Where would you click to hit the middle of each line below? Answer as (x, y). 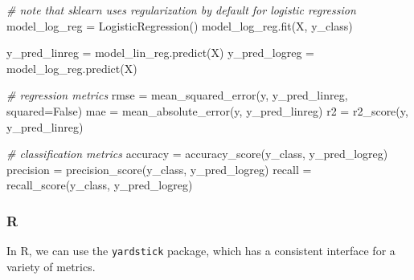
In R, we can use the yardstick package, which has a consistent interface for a (201, 251)
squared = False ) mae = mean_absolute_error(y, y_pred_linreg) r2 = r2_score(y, (207, 110)
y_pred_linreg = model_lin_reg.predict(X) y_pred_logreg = (160, 53)
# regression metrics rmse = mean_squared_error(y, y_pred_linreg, (177, 95)
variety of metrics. (51, 266)
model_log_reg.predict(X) (72, 68)
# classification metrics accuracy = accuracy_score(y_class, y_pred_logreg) (197, 154)
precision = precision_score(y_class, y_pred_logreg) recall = (159, 169)
